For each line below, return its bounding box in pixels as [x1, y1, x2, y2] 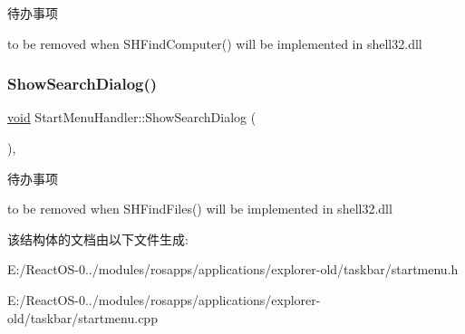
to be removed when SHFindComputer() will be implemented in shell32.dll [7, 33, 422, 52]
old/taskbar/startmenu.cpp [7, 308, 158, 327]
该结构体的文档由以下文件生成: [7, 229, 189, 248]
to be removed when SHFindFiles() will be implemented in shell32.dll [7, 199, 392, 218]
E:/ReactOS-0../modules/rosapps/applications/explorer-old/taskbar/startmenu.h [7, 260, 459, 279]
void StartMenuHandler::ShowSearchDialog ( [7, 108, 257, 127]
